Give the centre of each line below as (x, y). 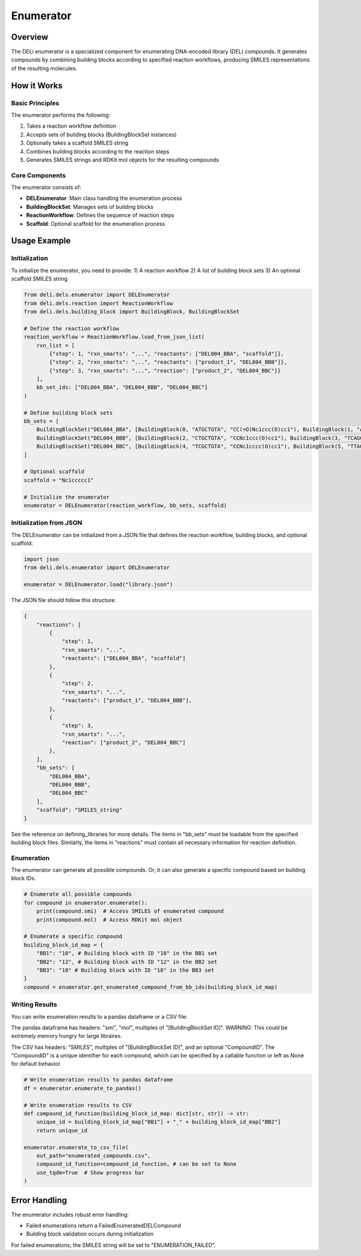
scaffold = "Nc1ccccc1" (59, 480)
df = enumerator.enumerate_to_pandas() (82, 1088)
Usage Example (41, 241)
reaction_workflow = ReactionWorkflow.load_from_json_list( (114, 337)
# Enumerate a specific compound (73, 937)
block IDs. (23, 878)
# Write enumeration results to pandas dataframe (98, 1080)
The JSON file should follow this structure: (64, 600)
